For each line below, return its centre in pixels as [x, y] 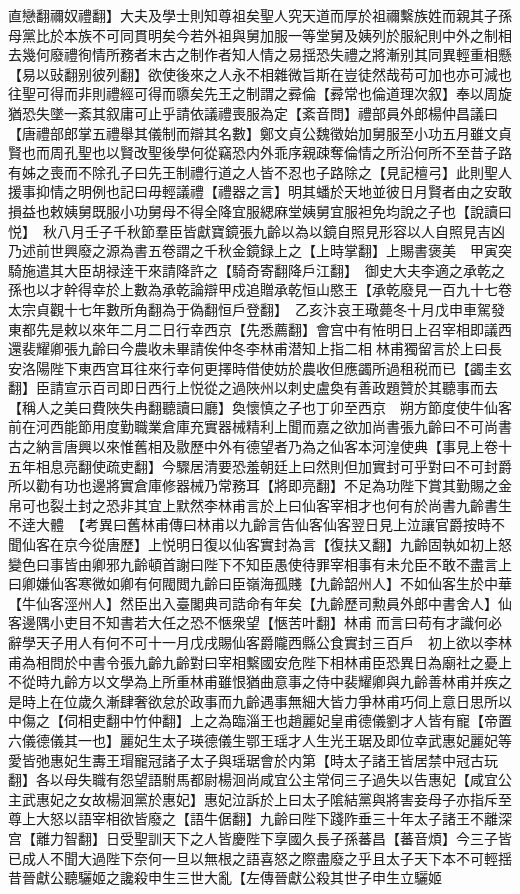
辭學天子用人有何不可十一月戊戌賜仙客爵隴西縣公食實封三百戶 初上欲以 [246, 642]
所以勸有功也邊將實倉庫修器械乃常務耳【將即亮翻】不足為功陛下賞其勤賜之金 [260, 485]
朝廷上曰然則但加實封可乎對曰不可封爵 [385, 465]
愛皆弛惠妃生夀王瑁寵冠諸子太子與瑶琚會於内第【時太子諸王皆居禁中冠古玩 [253, 759]
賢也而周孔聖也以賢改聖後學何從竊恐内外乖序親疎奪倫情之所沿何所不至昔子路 [260, 152]
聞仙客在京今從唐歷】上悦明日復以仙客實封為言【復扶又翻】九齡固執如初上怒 [260, 544]
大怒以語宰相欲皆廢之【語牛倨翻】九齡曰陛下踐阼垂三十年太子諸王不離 [266, 818]
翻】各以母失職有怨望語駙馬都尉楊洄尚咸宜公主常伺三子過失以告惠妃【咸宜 [253, 779]
